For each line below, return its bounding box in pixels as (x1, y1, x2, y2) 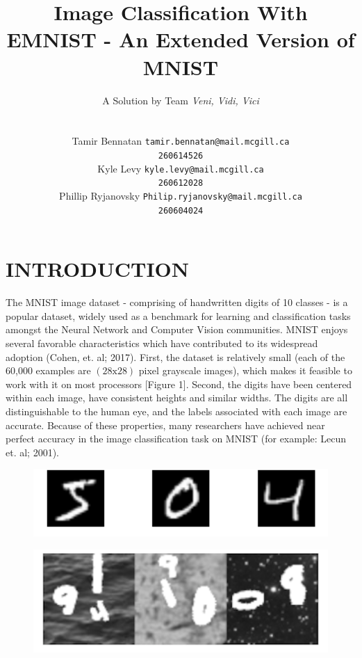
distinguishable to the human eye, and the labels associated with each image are (6, 403, 347, 418)
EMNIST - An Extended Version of (6, 25, 355, 54)
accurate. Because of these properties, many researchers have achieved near (6, 417, 325, 432)
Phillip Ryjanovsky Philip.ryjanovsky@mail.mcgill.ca (59, 188, 302, 202)
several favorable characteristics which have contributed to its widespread (6, 335, 318, 350)
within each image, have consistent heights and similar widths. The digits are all (6, 390, 348, 405)
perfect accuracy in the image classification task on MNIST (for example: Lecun (6, 431, 347, 446)
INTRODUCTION (6, 255, 190, 283)
